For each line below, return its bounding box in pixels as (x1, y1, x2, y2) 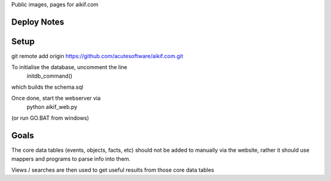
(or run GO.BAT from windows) (11, 114, 89, 122)
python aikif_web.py (26, 103, 78, 110)
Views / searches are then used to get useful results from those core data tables (11, 166, 215, 174)
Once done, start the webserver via (11, 95, 101, 102)
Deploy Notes (11, 17, 64, 27)
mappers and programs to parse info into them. (11, 155, 131, 162)
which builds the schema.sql (11, 83, 84, 91)
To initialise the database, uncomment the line (11, 64, 128, 71)
